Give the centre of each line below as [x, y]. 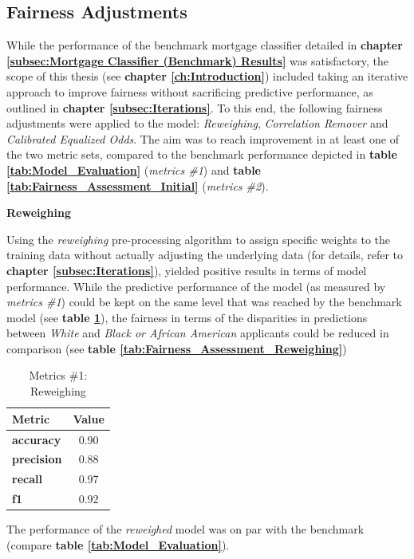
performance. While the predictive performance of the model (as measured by [196, 286]
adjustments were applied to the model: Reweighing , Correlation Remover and [197, 123]
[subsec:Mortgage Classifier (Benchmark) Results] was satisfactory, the [197, 60]
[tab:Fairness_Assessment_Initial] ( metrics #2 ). [138, 185]
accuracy [37, 439]
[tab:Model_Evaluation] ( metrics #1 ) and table [134, 169]
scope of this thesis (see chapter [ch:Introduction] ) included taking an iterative [207, 76]
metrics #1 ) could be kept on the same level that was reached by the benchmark [204, 302]
